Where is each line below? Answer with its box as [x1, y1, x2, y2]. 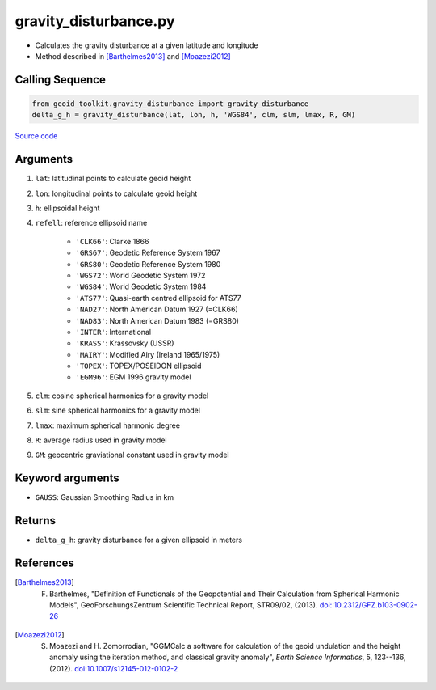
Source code [15, 131, 58, 141]
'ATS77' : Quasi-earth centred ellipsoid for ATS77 [75, 293, 241, 303]
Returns [15, 514, 57, 527]
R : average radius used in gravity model [35, 435, 167, 445]
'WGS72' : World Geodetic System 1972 [75, 270, 206, 280]
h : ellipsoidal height [35, 203, 100, 213]
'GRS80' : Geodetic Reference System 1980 [75, 259, 221, 269]
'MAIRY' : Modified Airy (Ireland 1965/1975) [75, 349, 220, 359]
